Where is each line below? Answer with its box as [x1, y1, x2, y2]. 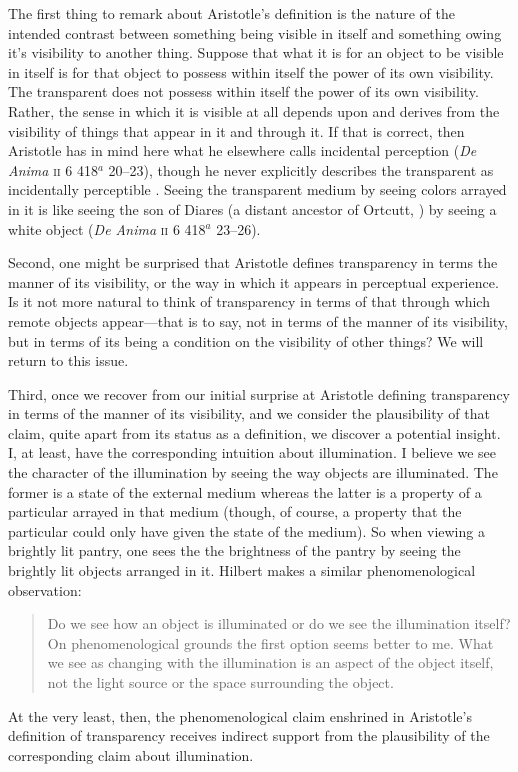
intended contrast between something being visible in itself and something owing [8, 22, 502, 43]
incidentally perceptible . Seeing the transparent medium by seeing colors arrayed [8, 179, 507, 200]
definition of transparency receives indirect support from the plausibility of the [8, 725, 490, 746]
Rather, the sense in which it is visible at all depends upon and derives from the [8, 100, 500, 121]
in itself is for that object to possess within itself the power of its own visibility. [8, 61, 494, 82]
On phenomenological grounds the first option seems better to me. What [47, 632, 494, 653]
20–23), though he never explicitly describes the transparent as [108, 159, 494, 180]
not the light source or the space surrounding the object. [47, 672, 394, 692]
